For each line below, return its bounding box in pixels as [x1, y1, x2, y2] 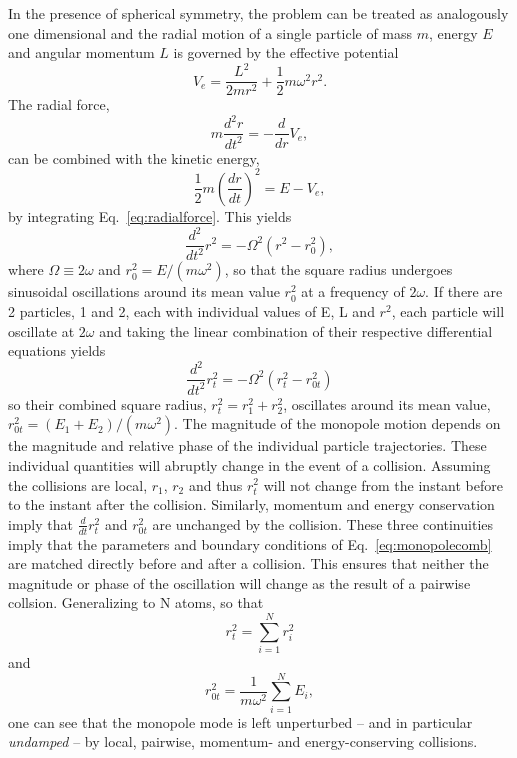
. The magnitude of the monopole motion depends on [174, 413, 501, 434]
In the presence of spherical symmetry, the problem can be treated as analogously [8, 3, 509, 23]
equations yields [8, 340, 106, 361]
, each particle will [391, 301, 505, 322]
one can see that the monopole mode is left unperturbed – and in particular [8, 711, 473, 732]
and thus [188, 474, 243, 495]
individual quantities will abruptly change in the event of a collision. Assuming [8, 454, 491, 475]
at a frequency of [301, 281, 405, 302]
